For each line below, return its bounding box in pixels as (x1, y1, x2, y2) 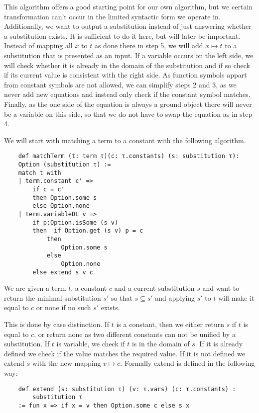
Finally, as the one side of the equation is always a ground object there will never (4, 98, 252, 109)
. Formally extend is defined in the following (120, 358, 255, 368)
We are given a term (4, 283, 66, 293)
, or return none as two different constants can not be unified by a (34, 329, 236, 339)
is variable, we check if (56, 338, 125, 349)
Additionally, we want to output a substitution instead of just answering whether (4, 21, 252, 31)
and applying (155, 292, 195, 303)
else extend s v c (32, 268, 93, 276)
